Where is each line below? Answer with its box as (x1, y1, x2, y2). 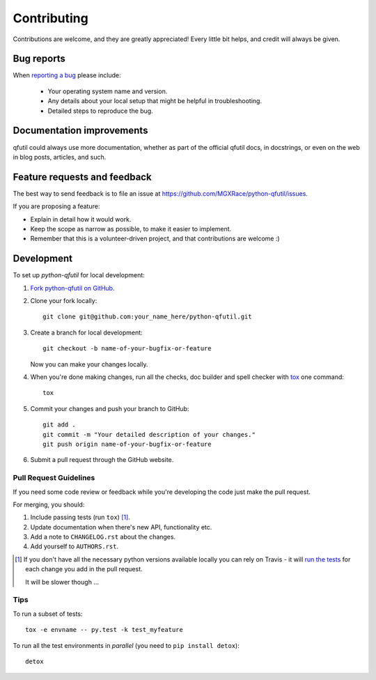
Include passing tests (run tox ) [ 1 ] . (30, 513, 130, 522)
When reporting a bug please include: (13, 71, 121, 79)
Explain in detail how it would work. (30, 215, 132, 223)
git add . (42, 421, 76, 428)
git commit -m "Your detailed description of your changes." (42, 431, 256, 438)
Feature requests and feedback (13, 171, 152, 183)
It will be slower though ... (25, 578, 99, 586)
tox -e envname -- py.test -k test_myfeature (25, 626, 184, 634)
